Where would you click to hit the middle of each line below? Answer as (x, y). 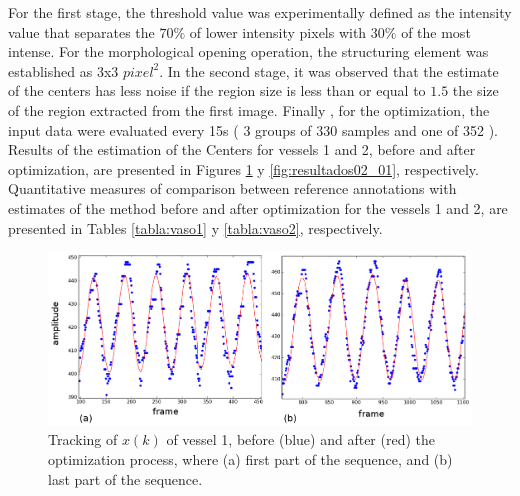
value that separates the (81, 31)
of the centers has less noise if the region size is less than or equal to (217, 90)
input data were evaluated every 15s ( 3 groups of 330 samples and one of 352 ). (253, 129)
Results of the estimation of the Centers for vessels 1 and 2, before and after (242, 149)
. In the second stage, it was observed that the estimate (329, 70)
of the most (436, 31)
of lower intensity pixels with (278, 31)
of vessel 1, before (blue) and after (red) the (300, 439)
